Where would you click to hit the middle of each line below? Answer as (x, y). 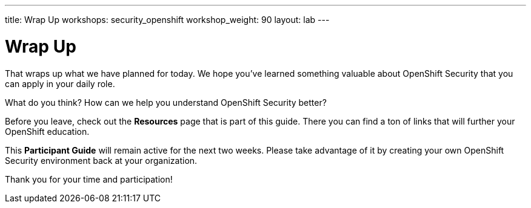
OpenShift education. (47, 131)
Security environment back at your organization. (101, 160)
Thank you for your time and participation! (89, 179)
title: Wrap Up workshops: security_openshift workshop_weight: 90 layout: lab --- (167, 20)
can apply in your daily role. (60, 83)
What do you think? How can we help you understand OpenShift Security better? (166, 102)
